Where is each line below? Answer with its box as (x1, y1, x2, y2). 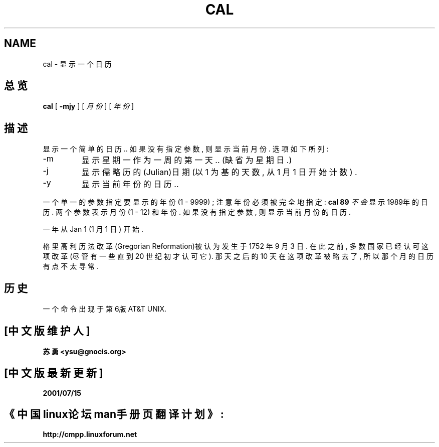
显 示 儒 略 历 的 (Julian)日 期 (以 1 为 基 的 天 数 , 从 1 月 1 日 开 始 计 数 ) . (81, 167, 357, 178)
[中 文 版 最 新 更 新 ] (4, 367, 103, 380)
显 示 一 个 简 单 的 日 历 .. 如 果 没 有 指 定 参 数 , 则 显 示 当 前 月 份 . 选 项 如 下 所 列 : (43, 144, 329, 154)
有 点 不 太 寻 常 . (43, 262, 99, 271)
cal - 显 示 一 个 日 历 (43, 59, 112, 68)
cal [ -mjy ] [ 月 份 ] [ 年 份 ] (43, 102, 134, 111)
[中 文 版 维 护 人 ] (4, 324, 90, 337)
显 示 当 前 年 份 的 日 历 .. (81, 179, 179, 190)
